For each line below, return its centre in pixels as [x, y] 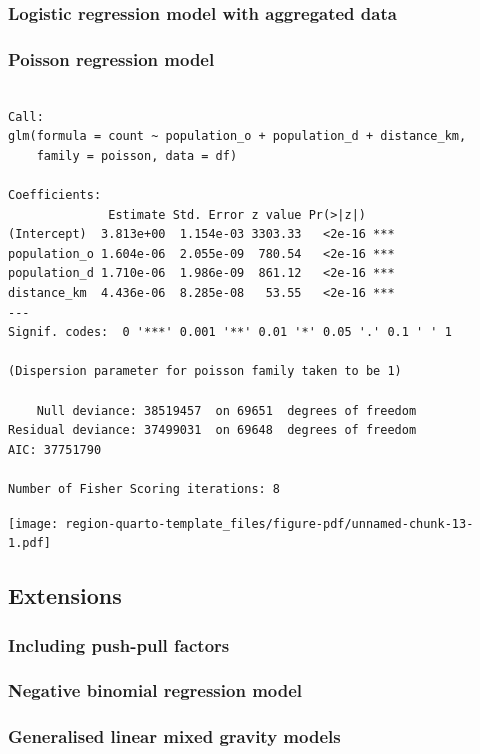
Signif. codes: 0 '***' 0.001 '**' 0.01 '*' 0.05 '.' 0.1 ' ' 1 [230, 332]
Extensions [65, 595]
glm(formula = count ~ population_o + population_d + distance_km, [237, 136]
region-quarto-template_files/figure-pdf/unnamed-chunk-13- [269, 523]
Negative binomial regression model [155, 690]
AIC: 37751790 [55, 449]
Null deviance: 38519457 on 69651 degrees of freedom [226, 410]
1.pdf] [29, 543]
